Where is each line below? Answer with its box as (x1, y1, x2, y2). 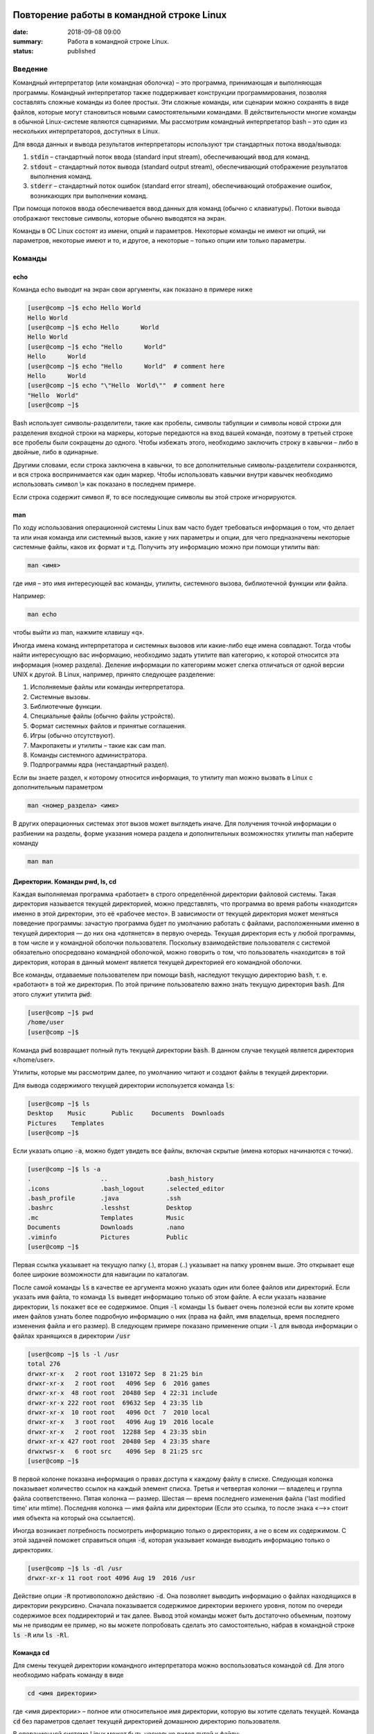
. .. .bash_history (27, 1175, 214, 1183)
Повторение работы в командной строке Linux (12, 9, 227, 21)
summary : (12, 37, 44, 45)
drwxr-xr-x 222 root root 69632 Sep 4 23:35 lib (27, 1398, 204, 1407)
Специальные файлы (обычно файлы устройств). (30, 712, 176, 721)
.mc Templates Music (27, 1214, 185, 1221)
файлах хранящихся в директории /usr (12, 1332, 131, 1340)
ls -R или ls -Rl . (12, 1631, 69, 1639)
